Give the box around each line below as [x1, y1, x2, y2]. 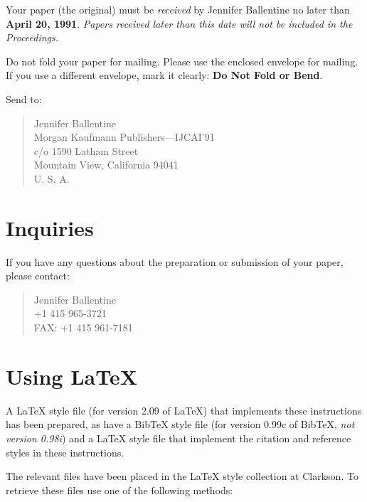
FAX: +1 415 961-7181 [33, 320, 133, 335]
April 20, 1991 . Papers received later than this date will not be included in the [6, 16, 353, 31]
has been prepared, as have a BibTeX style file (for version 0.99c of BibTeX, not [6, 417, 355, 432]
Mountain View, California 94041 [33, 157, 179, 172]
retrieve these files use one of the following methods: [6, 482, 233, 497]
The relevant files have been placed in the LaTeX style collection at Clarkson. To [6, 469, 358, 484]
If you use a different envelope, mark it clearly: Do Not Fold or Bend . [6, 68, 323, 82]
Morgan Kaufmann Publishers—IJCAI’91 [33, 129, 215, 144]
